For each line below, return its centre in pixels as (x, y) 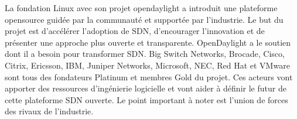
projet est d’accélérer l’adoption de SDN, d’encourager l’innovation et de (135, 31)
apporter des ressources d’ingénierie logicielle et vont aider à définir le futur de (146, 88)
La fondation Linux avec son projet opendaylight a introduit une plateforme (141, 8)
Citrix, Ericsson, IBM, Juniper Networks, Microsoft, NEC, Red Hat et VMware (147, 65)
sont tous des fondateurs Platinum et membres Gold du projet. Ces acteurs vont (149, 76)
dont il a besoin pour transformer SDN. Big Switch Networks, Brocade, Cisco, (145, 54)
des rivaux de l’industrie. (49, 111)
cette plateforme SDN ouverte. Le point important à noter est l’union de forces (146, 99)
